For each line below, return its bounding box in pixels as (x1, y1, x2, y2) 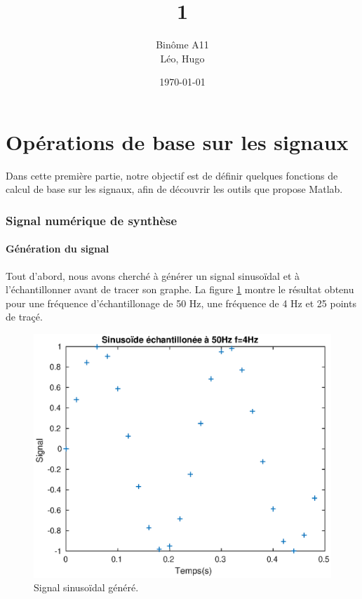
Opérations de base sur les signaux (6, 127, 349, 156)
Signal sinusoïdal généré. (34, 580, 139, 595)
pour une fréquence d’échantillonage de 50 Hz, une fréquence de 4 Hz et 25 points (6, 295, 356, 310)
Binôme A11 (156, 37, 209, 52)
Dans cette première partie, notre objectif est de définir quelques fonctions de (6, 168, 338, 182)
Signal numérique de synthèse (6, 211, 177, 229)
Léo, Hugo (160, 51, 205, 65)
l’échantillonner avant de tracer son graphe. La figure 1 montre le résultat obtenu (6, 282, 354, 297)
